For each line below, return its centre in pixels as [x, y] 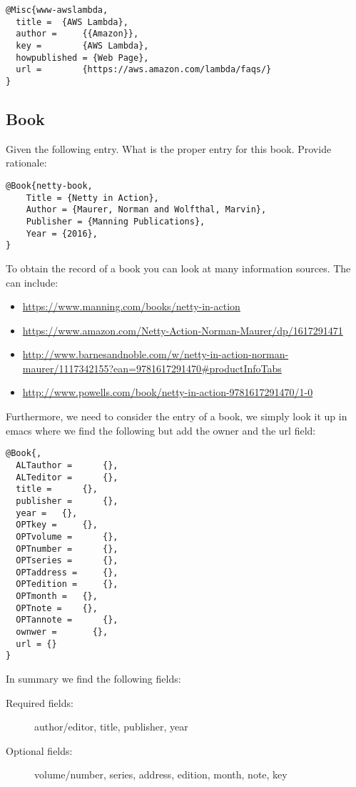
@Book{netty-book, [49, 185]
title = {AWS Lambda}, [72, 22]
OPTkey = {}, [57, 525]
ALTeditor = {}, [67, 477]
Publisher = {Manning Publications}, [116, 221]
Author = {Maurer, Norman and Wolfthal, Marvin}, [146, 210]
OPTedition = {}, [67, 584]
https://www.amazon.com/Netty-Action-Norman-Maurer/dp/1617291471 [183, 330]
